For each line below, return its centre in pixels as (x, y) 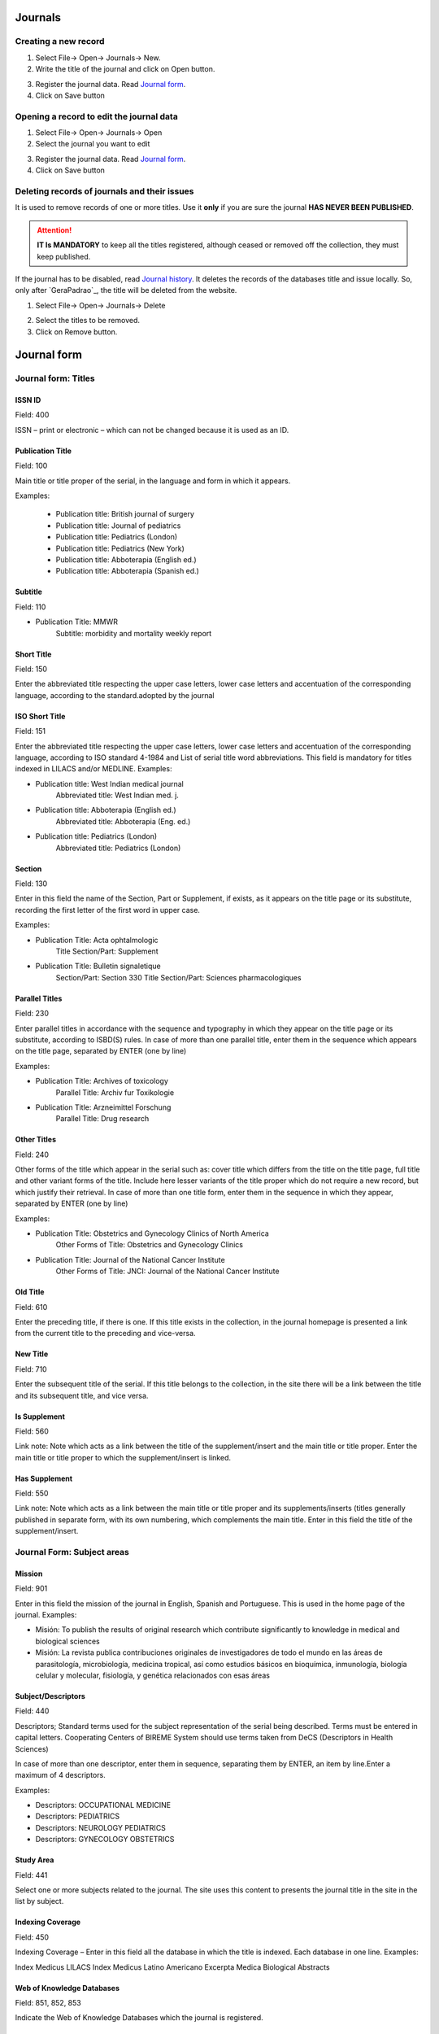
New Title (32, 1354)
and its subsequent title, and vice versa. (82, 1395)
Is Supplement (40, 1416)
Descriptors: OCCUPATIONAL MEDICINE (103, 1805)
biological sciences (68, 1641)
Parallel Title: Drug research (102, 1119)
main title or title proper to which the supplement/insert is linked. (123, 1457)
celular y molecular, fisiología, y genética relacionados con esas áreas (152, 1675)
